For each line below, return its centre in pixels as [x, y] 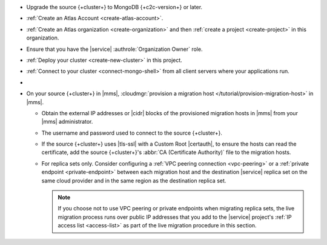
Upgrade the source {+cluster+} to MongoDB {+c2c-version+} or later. [114, 7]
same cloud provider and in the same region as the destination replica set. [134, 180]
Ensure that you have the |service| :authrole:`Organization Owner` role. [114, 49]
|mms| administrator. [67, 122]
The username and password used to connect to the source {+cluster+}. [132, 133]
